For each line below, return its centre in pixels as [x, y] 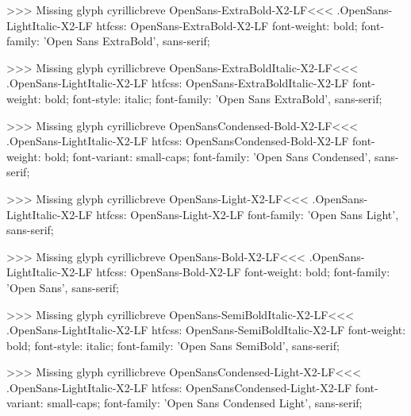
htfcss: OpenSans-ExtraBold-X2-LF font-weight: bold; [227, 25]
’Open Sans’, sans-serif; [63, 287]
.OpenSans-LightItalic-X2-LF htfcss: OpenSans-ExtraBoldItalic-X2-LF [178, 83]
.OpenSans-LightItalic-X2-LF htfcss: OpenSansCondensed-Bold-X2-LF [178, 141]
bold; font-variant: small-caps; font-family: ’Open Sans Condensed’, [208, 156]
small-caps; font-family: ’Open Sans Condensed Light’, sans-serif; [205, 403]
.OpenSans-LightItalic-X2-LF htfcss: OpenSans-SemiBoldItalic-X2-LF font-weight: [206, 330]
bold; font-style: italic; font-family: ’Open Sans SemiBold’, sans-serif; [173, 345]
